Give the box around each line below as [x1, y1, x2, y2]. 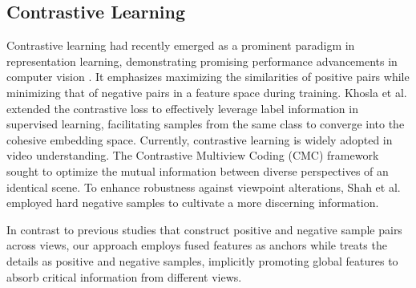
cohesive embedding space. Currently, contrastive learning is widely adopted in [6, 131, 393, 148]
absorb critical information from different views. [6, 268, 242, 285]
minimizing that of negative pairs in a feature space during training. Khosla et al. [6, 83, 407, 100]
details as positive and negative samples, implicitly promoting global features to [6, 252, 398, 269]
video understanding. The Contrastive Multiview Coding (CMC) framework [6, 147, 379, 164]
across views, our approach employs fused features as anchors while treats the [6, 237, 387, 254]
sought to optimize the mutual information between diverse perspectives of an [6, 162, 389, 179]
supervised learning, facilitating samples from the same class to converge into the [6, 116, 405, 132]
